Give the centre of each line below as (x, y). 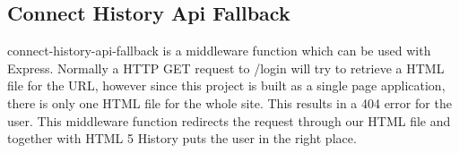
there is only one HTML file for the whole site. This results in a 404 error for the (229, 102)
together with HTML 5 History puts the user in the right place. (182, 138)
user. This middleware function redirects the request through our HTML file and (229, 120)
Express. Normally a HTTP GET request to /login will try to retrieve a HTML (226, 68)
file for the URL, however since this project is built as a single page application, (226, 85)
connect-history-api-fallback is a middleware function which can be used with (219, 51)
